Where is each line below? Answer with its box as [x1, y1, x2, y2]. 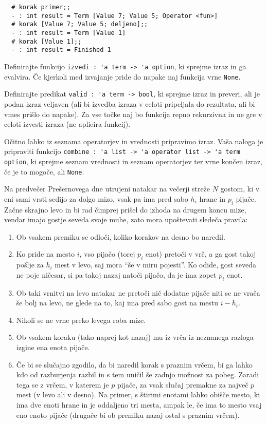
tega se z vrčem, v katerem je [16, 379, 109, 390]
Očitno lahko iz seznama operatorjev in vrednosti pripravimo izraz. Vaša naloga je [4, 136, 263, 146]
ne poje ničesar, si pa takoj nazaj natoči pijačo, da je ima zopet [16, 269, 217, 280]
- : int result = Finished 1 [11, 46, 111, 54]
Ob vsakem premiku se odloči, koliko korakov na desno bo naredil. [16, 231, 225, 242]
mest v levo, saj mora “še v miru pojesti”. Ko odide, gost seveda [55, 259, 257, 270]
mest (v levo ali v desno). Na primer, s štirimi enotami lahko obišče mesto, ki [16, 389, 260, 400]
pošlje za [16, 259, 44, 270]
